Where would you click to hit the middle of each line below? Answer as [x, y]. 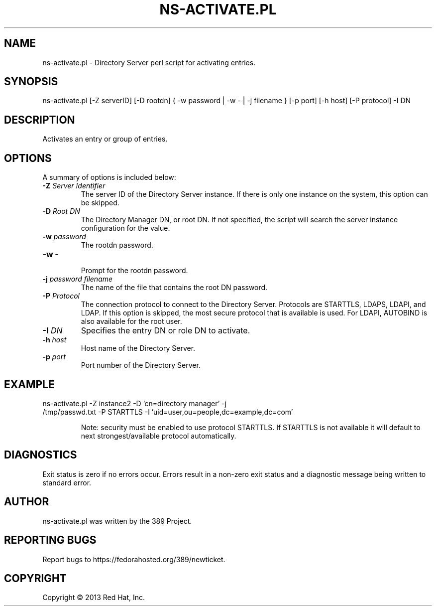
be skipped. [100, 203]
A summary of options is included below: [109, 177]
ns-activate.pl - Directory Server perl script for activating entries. [149, 62]
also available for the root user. [131, 321]
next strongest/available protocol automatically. [159, 436]
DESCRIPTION [40, 120]
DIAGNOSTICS [41, 455]
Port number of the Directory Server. [141, 365]
